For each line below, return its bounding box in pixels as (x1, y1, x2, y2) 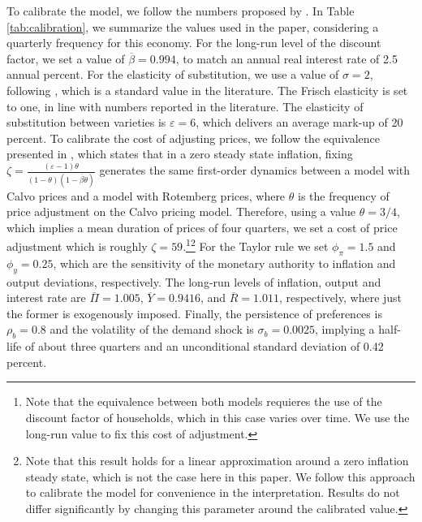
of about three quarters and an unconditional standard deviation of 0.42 (24, 338, 384, 355)
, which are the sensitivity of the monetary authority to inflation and (53, 254, 396, 271)
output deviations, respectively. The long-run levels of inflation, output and (6, 273, 381, 290)
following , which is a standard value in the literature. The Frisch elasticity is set (6, 81, 408, 98)
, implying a (315, 321, 375, 338)
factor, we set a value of (6, 50, 125, 67)
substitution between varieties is (6, 114, 166, 131)
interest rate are (6, 289, 86, 306)
